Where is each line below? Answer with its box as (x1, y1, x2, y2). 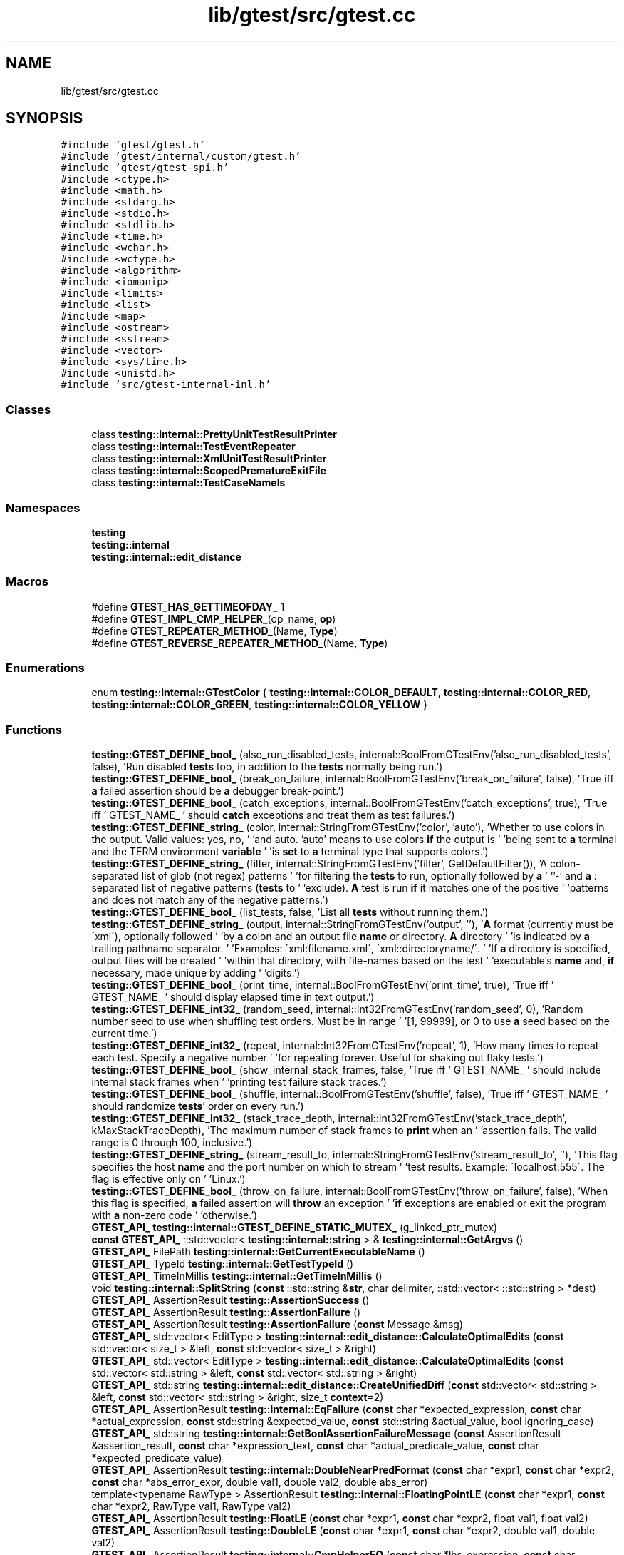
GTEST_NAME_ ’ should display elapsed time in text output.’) (91, 991, 375, 1004)
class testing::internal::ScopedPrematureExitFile (91, 464, 326, 477)
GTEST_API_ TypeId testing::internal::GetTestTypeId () (91, 1258, 354, 1270)
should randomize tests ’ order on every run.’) (91, 1100, 304, 1113)
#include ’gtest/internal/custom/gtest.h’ (61, 151, 301, 163)
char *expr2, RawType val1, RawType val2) (91, 1500, 291, 1513)
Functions (6, 722, 62, 737)
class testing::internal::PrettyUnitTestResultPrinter (91, 428, 338, 441)
